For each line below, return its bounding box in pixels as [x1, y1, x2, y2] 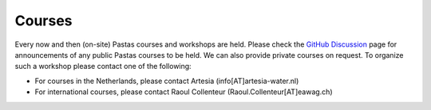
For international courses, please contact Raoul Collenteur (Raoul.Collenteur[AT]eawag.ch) [34, 87, 333, 97]
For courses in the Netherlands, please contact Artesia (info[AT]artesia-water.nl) [34, 76, 299, 85]
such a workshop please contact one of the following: [14, 62, 192, 71]
